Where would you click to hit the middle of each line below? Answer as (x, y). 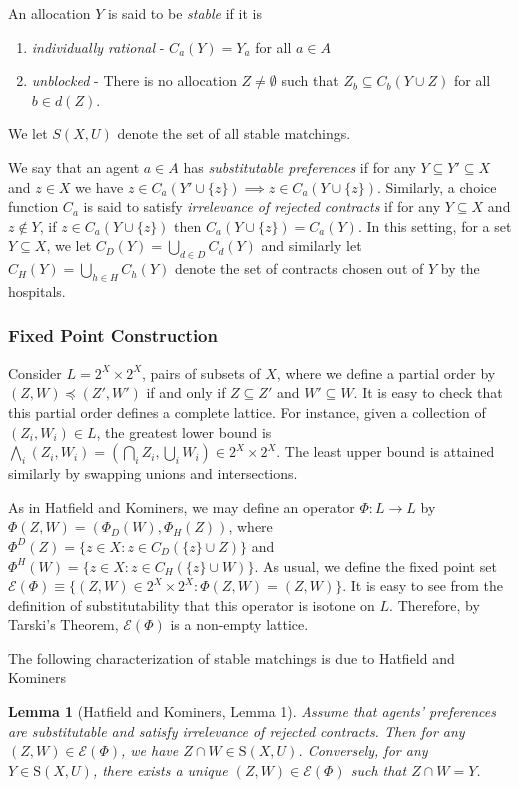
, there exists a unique (160, 769)
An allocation (49, 13)
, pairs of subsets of (201, 372)
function (33, 206)
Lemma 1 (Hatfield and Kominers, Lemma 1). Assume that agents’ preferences (252, 711)
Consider (35, 372)
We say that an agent (74, 166)
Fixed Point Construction (113, 335)
